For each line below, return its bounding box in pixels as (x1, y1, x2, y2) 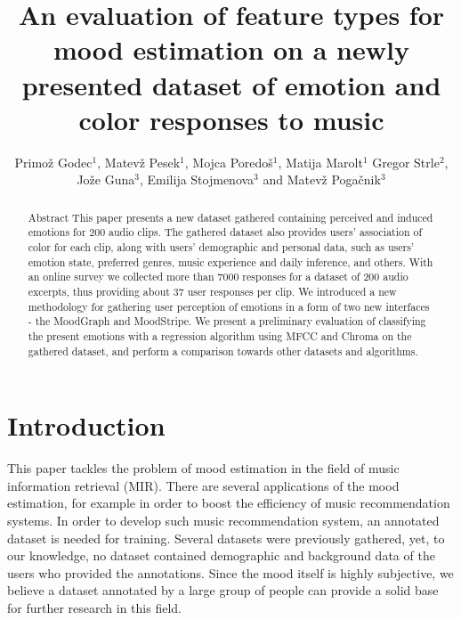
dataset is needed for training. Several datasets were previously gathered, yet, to (7, 528, 445, 547)
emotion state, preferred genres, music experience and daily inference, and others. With (28, 254, 433, 269)
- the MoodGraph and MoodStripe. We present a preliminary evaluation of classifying (28, 314, 426, 329)
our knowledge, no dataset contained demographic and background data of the (7, 546, 435, 565)
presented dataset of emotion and (21, 66, 441, 102)
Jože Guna (77, 170, 135, 189)
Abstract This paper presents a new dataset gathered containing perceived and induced (28, 209, 433, 224)
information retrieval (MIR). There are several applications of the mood (7, 476, 400, 494)
